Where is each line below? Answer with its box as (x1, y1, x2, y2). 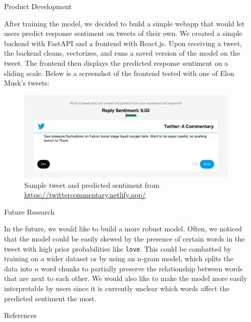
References (4, 310, 37, 320)
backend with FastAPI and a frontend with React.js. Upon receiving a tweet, (4, 37, 242, 48)
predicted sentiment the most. (4, 293, 96, 303)
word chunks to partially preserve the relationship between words (41, 263, 243, 273)
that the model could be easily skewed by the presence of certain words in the (4, 233, 245, 244)
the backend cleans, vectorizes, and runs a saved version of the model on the (4, 48, 240, 58)
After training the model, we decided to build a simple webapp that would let (4, 18, 245, 28)
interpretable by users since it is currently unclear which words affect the (4, 283, 230, 294)
